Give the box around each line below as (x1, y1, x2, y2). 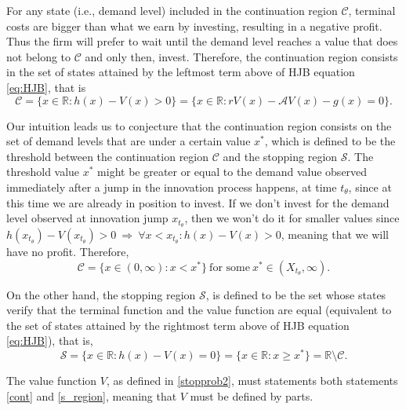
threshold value (6, 163, 80, 180)
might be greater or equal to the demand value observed (97, 163, 368, 180)
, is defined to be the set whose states (205, 286, 386, 302)
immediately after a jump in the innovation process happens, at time (6, 178, 337, 195)
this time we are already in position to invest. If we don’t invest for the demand (6, 194, 390, 210)
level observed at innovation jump (6, 210, 169, 226)
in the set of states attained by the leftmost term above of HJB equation (6, 64, 355, 80)
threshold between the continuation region (6, 148, 209, 164)
